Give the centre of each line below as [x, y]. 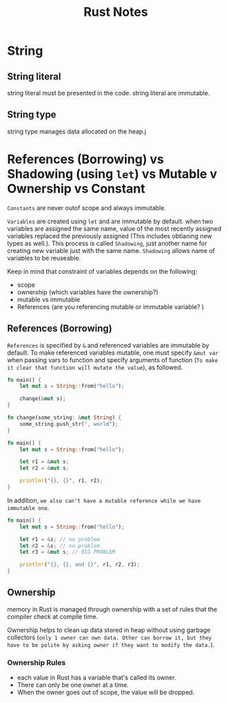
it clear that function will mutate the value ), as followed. [95, 367]
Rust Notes [116, 12]
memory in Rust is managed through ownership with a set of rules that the [112, 609]
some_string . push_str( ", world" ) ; [69, 424]
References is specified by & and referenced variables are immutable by [108, 345]
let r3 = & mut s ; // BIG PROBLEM [68, 552]
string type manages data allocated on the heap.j [77, 131]
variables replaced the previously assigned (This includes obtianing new [110, 236]
